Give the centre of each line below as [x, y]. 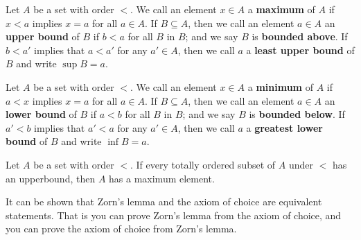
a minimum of [280, 86]
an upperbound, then [51, 178]
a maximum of [281, 9]
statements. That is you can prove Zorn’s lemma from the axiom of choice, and [174, 215]
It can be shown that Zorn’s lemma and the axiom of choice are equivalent [164, 202]
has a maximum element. [162, 178]
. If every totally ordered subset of [203, 164]
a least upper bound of [300, 50]
